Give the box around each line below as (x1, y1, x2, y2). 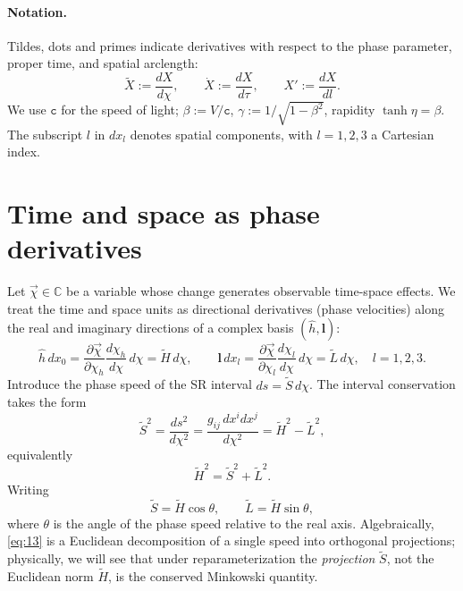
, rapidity (324, 100, 375, 119)
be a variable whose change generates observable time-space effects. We (65, 282, 456, 300)
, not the (386, 549, 434, 568)
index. (7, 142, 40, 161)
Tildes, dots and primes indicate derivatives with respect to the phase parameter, (7, 36, 452, 55)
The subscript (7, 124, 83, 143)
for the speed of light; (61, 100, 179, 119)
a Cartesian (371, 124, 434, 143)
